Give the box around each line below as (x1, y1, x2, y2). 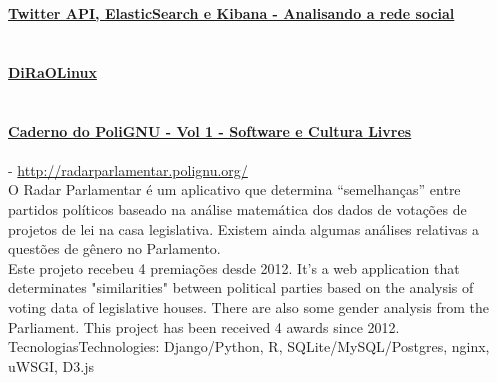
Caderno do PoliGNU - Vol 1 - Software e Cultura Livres (8, 120, 412, 141)
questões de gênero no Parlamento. (8, 238, 221, 259)
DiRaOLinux (8, 61, 97, 82)
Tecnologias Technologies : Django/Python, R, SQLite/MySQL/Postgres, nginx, (8, 336, 490, 357)
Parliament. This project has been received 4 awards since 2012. (8, 316, 400, 337)
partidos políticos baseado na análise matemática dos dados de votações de (8, 198, 467, 219)
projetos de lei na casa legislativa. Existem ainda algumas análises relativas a (8, 218, 480, 239)
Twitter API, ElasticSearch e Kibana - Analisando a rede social (8, 3, 455, 23)
